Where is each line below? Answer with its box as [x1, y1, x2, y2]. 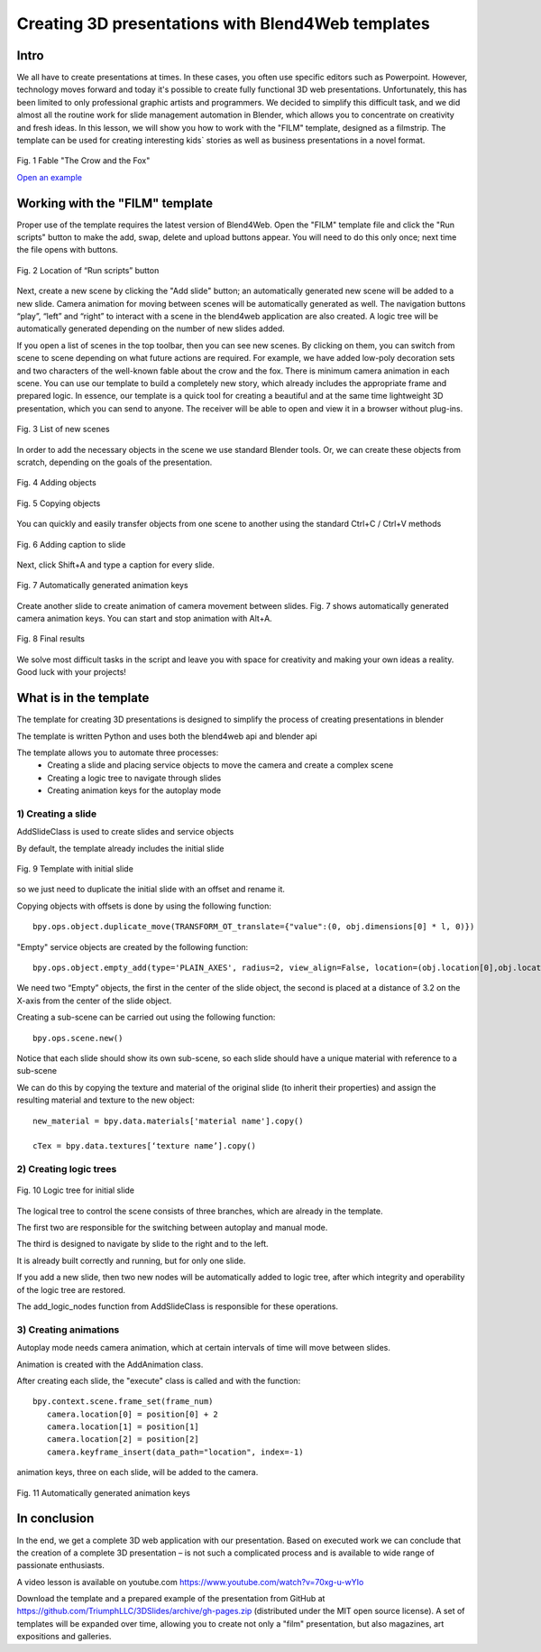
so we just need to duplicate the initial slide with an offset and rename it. [16, 884, 286, 895]
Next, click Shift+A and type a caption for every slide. [16, 559, 215, 570]
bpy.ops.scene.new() [32, 1033, 124, 1043]
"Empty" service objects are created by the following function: [16, 941, 249, 952]
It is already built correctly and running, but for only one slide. [16, 1255, 246, 1266]
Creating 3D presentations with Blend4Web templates [16, 14, 430, 33]
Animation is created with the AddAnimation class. [16, 1359, 204, 1370]
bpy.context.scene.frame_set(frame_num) [32, 1397, 214, 1407]
